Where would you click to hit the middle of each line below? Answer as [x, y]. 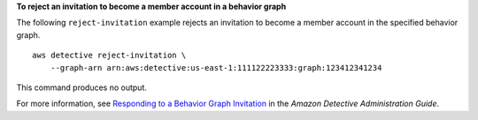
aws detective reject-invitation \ [109, 56]
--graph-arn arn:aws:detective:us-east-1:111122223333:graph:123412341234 [216, 67]
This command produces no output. [82, 87]
